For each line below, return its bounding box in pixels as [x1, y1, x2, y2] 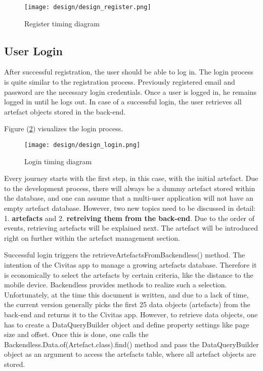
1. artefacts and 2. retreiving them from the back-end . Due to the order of [4, 212, 255, 223]
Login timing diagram [24, 156, 92, 166]
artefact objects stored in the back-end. [4, 106, 126, 117]
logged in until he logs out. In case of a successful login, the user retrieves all [4, 96, 242, 107]
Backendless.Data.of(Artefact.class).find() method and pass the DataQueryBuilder [4, 339, 259, 349]
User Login [4, 43, 63, 58]
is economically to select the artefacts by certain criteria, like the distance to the [4, 269, 253, 280]
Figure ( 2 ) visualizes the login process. [4, 123, 123, 134]
